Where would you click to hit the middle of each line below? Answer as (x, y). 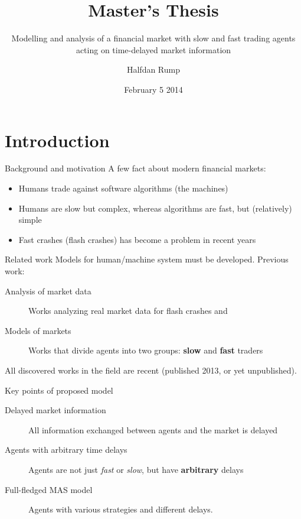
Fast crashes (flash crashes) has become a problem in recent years (137, 239)
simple (30, 220)
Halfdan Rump (153, 69)
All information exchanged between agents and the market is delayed (153, 429)
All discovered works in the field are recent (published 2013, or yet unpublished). (151, 370)
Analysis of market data (48, 291)
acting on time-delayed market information (153, 49)
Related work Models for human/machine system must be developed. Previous (147, 259)
